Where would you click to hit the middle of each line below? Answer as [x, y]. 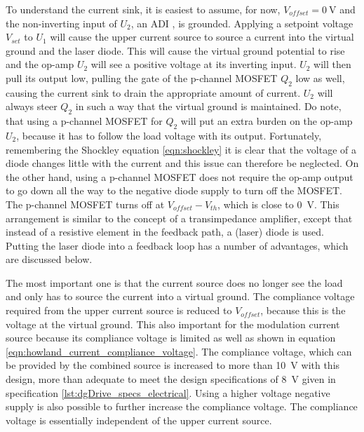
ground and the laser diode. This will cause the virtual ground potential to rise [175, 50]
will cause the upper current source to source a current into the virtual [202, 37]
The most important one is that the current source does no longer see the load [174, 282]
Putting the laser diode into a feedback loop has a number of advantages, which [177, 245]
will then [332, 64]
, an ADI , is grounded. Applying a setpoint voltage [242, 23]
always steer [32, 106]
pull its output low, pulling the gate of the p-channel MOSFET [142, 77]
